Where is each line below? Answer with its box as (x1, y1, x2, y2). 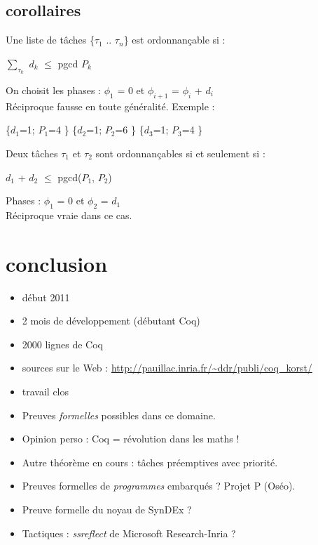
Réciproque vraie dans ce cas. (6, 207, 132, 222)
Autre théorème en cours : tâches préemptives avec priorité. (22, 454, 278, 469)
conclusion (6, 249, 108, 277)
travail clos (22, 384, 69, 399)
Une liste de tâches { (6, 32, 95, 47)
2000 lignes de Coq (22, 336, 103, 351)
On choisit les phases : (6, 83, 102, 97)
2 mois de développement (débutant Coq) (22, 313, 200, 328)
